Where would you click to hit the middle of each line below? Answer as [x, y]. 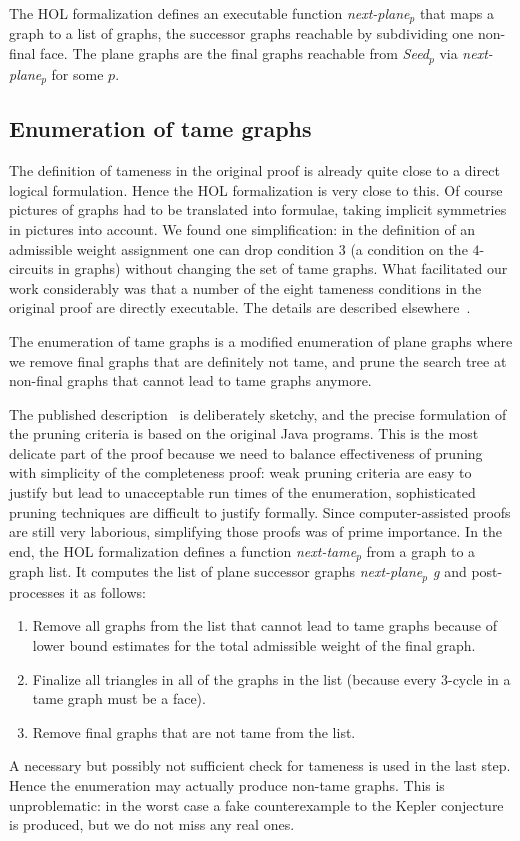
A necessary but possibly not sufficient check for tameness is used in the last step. [260, 765]
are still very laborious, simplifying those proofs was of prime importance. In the [256, 531]
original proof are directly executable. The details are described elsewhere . [240, 307]
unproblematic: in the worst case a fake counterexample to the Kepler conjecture [256, 804]
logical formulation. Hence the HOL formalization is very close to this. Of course [256, 189]
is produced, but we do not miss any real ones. [152, 824]
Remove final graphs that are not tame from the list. [194, 731]
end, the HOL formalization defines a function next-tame [183, 550]
